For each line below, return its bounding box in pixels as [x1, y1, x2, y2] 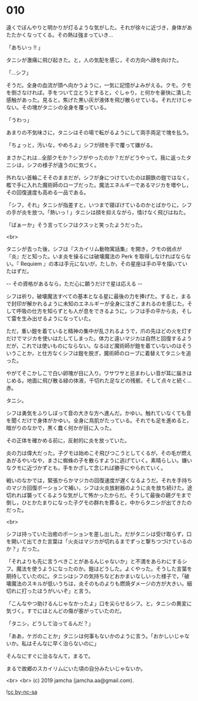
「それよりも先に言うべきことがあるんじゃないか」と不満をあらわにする [6, 557, 182, 565]
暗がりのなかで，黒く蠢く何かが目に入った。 [6, 424, 115, 431]
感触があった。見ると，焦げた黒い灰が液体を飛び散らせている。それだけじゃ [6, 96, 193, 104]
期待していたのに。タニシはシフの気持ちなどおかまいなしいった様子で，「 [6, 572, 185, 580]
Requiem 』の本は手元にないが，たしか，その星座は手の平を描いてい [20, 260, 188, 267]
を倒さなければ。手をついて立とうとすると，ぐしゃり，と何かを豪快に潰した [6, 89, 192, 96]
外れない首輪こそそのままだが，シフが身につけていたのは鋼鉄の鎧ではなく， [6, 174, 192, 181]
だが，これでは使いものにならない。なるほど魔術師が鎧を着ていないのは [6, 342, 182, 349]
